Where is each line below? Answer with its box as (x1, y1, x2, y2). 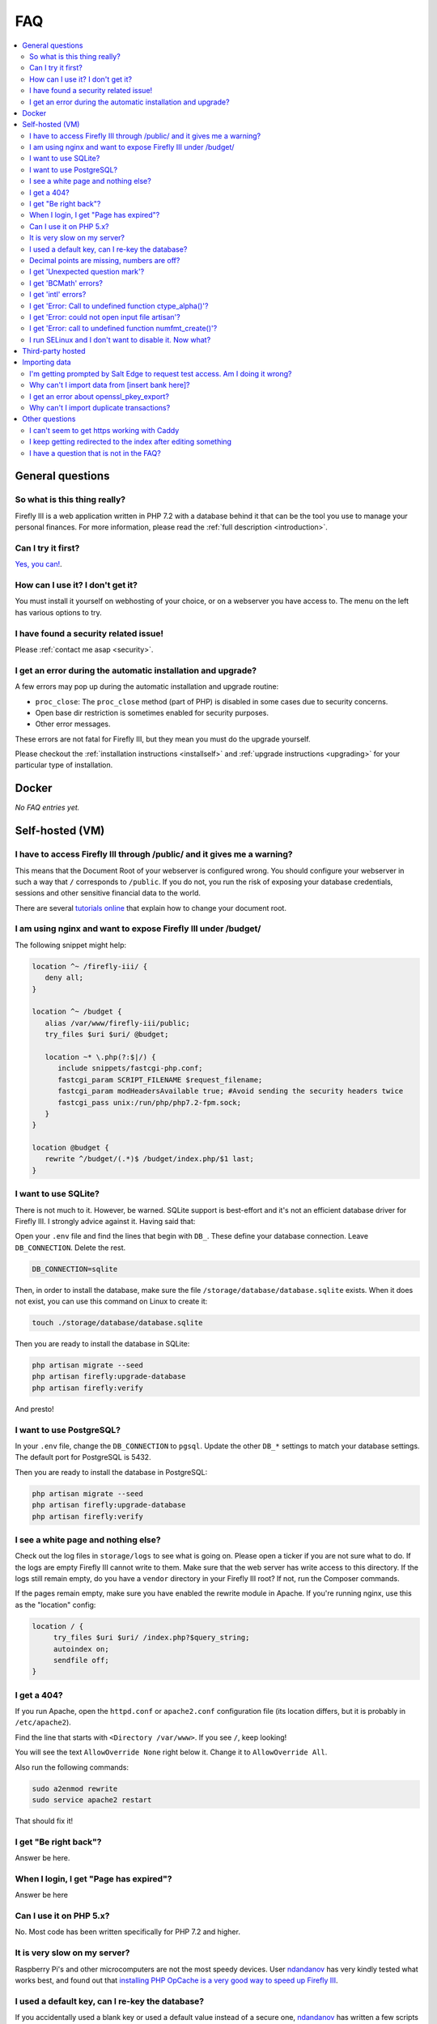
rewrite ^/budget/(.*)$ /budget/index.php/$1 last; (45, 1154, 254, 1163)
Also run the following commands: (15, 1762, 129, 1772)
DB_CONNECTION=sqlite (32, 1264, 118, 1274)
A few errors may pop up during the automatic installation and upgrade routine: (15, 682, 279, 691)
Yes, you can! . (15, 559, 62, 569)
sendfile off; (53, 1656, 109, 1665)
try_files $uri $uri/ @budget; (45, 1030, 169, 1040)
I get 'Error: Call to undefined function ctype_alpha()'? (29, 300, 209, 311)
